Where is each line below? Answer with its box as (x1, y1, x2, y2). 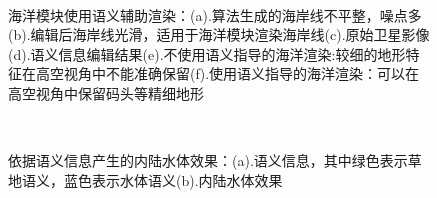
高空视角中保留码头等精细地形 (8, 82, 204, 103)
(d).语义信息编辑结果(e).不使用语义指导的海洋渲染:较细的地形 (8, 43, 406, 64)
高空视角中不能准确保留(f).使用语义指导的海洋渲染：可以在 (35, 63, 420, 84)
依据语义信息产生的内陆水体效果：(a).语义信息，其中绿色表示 (8, 150, 408, 171)
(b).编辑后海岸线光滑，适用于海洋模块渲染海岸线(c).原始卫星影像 (8, 24, 430, 45)
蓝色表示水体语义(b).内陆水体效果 (63, 169, 283, 190)
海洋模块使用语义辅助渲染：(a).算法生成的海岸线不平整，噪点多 (8, 4, 422, 25)
